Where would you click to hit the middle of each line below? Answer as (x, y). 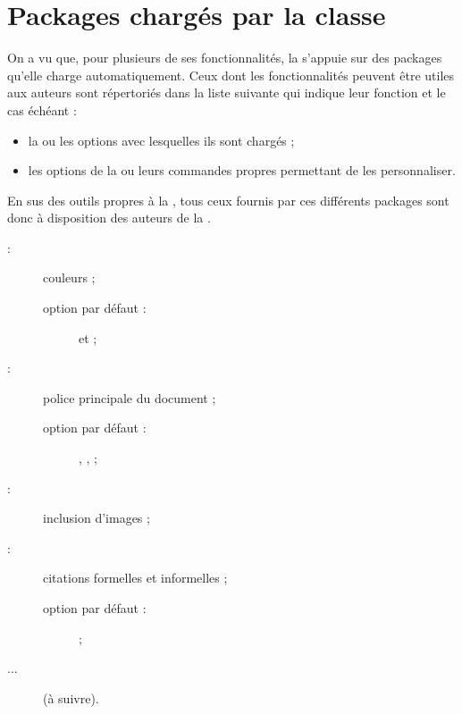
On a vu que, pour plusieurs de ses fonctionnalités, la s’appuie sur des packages (225, 58)
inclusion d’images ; (97, 518)
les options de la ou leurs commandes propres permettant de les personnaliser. (242, 170)
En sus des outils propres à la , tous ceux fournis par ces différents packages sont (228, 200)
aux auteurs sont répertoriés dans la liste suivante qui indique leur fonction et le (227, 92)
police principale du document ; (130, 397)
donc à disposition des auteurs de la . (109, 218)
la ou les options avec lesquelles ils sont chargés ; (161, 140)
